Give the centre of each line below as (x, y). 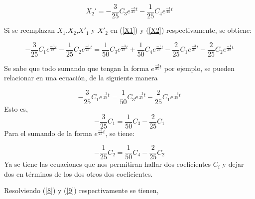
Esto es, (16, 108)
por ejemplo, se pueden (199, 68)
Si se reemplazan (29, 30)
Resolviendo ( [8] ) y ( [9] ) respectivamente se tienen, (81, 190)
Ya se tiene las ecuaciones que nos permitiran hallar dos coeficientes (108, 164)
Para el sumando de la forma (48, 133)
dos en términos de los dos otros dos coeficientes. (78, 173)
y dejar (233, 164)
